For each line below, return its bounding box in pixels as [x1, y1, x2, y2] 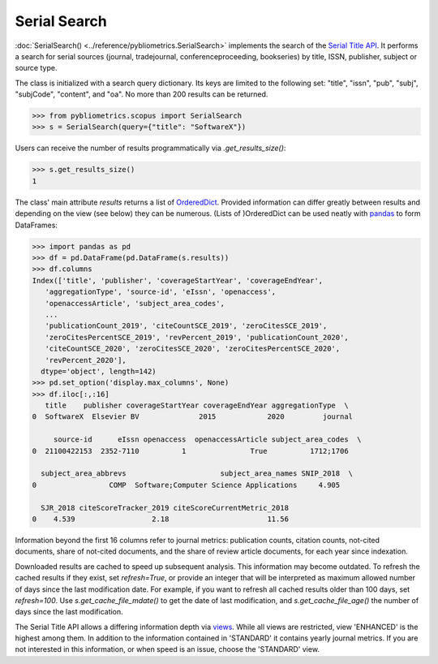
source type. [15, 63, 58, 73]
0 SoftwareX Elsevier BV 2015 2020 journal [32, 412, 353, 421]
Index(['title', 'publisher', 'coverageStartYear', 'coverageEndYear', [32, 276, 324, 285]
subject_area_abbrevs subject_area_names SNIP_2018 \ [41, 469, 353, 478]
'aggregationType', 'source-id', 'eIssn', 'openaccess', [45, 287, 277, 296]
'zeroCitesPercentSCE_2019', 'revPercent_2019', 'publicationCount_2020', [45, 333, 349, 342]
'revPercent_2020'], [45, 356, 127, 364]
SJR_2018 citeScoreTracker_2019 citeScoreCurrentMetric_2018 [41, 503, 290, 512]
